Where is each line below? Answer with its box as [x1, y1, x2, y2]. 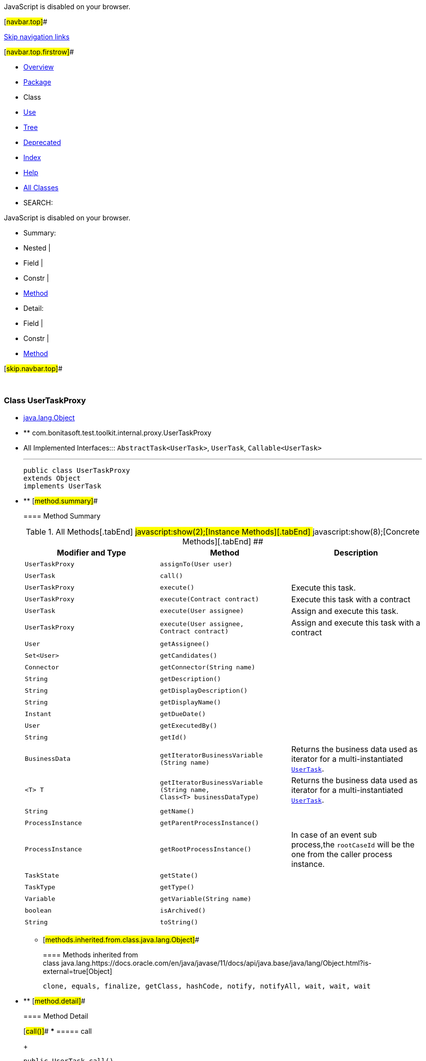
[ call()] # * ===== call [23, 1026, 92, 1035]
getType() [160, 883, 195, 891]
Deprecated [23, 138, 61, 146]
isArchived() [160, 907, 206, 915]
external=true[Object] [43, 967, 112, 975]
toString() [160, 918, 198, 926]
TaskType [25, 883, 55, 891]
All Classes [23, 183, 59, 192]
